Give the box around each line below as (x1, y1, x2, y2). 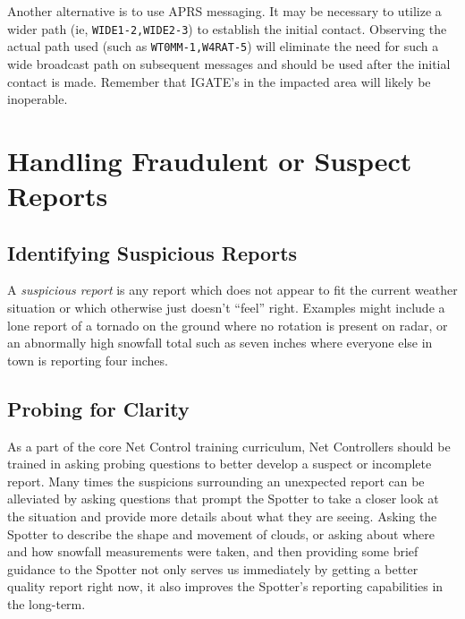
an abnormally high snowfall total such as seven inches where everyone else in (7, 333, 433, 352)
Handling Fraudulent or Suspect (7, 142, 412, 178)
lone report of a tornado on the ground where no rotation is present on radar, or (7, 315, 448, 334)
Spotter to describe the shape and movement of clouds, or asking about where (7, 524, 435, 543)
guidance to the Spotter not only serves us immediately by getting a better (7, 559, 418, 578)
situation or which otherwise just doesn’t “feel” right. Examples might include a (7, 298, 445, 317)
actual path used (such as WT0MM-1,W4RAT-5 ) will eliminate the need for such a (7, 37, 439, 56)
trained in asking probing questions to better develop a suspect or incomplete (7, 454, 432, 473)
